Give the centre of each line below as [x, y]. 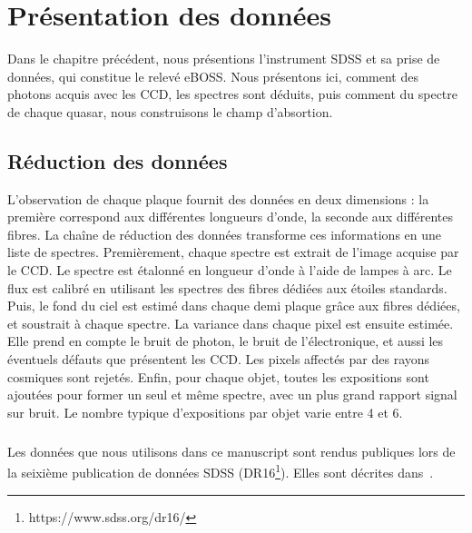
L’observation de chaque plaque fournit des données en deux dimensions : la [218, 198]
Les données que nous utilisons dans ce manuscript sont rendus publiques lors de [231, 451]
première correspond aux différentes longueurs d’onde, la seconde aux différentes [231, 217]
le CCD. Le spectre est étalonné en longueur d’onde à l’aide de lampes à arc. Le [230, 270]
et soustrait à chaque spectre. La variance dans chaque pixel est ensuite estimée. [231, 323]
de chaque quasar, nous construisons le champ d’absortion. [170, 111]
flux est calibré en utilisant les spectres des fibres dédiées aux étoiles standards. [227, 287]
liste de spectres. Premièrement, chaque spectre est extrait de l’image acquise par [233, 252]
